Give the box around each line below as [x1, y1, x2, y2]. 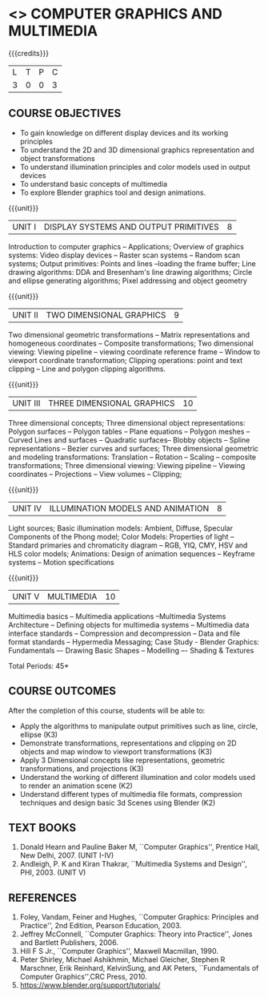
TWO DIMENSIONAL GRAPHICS [46, 309, 166, 321]
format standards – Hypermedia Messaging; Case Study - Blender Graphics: [8, 636, 260, 646]
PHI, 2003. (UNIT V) [19, 867, 86, 878]
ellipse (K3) [19, 729, 58, 739]
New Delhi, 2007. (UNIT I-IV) [19, 851, 114, 860]
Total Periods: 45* [8, 661, 70, 670]
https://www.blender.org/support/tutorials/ [19, 980, 161, 990]
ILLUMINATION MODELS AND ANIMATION [49, 503, 210, 514]
